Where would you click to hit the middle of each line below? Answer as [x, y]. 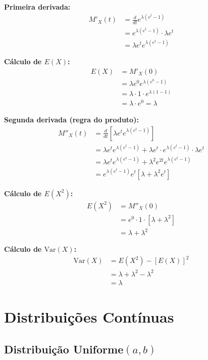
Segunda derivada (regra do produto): [71, 120]
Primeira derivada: [37, 7]
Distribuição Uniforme [64, 349]
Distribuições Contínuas [89, 317]
